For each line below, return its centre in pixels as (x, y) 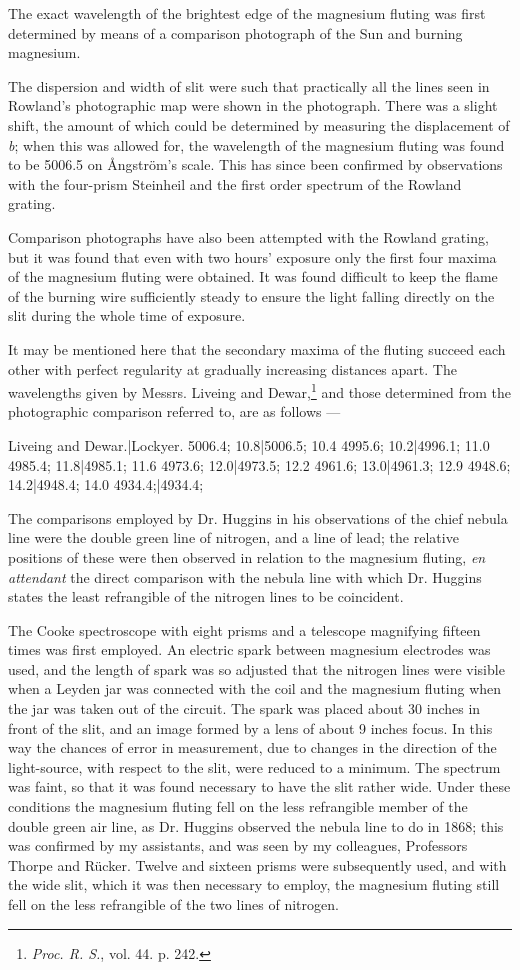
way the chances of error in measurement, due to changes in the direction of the (252, 747)
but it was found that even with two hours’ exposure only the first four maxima (252, 256)
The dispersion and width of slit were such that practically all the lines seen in (249, 85)
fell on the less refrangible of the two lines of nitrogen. (173, 904)
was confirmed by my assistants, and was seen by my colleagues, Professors (238, 845)
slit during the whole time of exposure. (127, 315)
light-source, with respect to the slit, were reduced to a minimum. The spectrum (254, 766)
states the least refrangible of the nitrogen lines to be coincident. (206, 596)
